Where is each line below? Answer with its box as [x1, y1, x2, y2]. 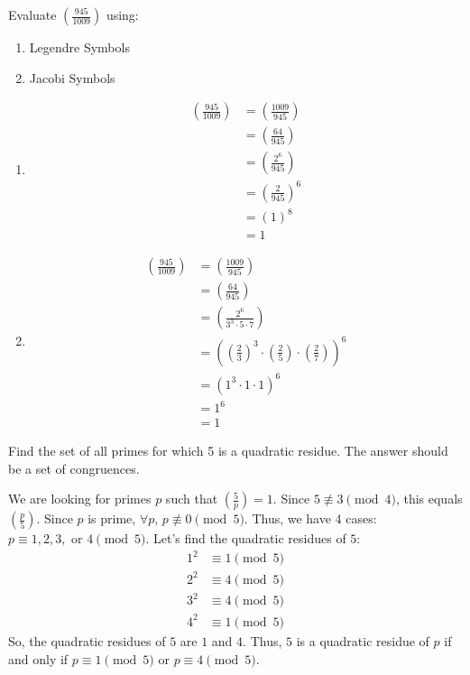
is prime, [88, 509, 136, 528]
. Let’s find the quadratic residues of [145, 529, 346, 548]
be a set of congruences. [8, 458, 140, 477]
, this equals [395, 489, 463, 508]
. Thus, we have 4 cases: [244, 509, 377, 528]
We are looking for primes [8, 489, 152, 508]
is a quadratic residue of [296, 632, 429, 650]
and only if [8, 649, 69, 668]
